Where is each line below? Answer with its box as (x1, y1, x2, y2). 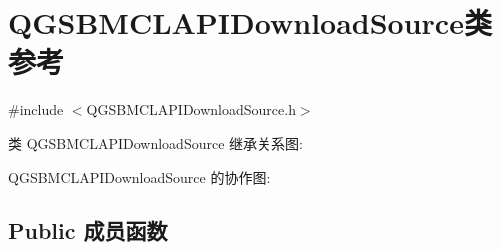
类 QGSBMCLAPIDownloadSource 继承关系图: (8, 132, 303, 153)
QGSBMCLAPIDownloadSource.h (86, 99, 296, 120)
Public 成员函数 (8, 215, 168, 246)
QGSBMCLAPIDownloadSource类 (8, 2, 492, 43)
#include (8, 99, 64, 120)
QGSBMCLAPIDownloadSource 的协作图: (8, 166, 271, 187)
